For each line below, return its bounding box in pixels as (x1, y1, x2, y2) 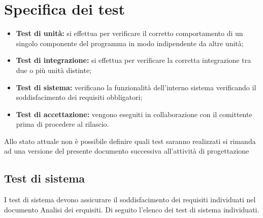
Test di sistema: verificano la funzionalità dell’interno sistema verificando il (16, 82, 256, 92)
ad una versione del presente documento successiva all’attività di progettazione (4, 146, 249, 156)
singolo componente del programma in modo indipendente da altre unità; (16, 38, 244, 48)
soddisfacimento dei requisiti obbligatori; (16, 92, 143, 102)
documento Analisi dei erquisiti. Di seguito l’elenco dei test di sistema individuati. (4, 204, 259, 214)
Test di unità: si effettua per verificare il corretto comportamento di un (16, 28, 243, 39)
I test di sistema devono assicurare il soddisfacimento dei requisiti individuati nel (4, 194, 256, 205)
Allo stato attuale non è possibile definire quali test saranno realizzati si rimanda (4, 135, 256, 146)
